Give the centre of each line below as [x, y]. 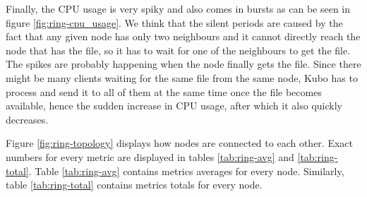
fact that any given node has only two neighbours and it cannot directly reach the [183, 36]
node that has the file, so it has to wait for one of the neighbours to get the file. [178, 50]
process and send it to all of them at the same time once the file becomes [164, 91]
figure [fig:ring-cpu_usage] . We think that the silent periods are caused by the [174, 22]
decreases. [27, 119]
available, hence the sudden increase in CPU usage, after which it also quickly [174, 106]
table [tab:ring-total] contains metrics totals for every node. [134, 185]
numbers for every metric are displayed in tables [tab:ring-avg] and [150, 156]
